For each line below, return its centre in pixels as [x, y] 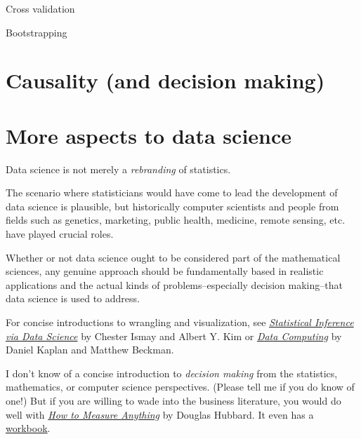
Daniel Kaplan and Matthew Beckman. [90, 350]
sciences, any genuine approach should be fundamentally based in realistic [165, 271]
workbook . [28, 428]
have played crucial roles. [60, 234]
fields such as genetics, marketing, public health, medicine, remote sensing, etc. [176, 220]
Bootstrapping [37, 32]
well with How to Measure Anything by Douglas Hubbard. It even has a [160, 414]
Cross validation [40, 8]
